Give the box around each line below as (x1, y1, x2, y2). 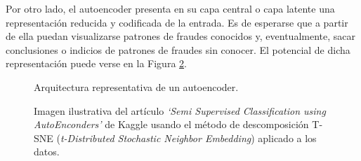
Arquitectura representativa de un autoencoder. (34, 79, 239, 94)
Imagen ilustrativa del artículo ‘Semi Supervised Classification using (34, 103, 326, 118)
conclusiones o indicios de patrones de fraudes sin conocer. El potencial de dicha (6, 42, 350, 57)
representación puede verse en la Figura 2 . (6, 56, 187, 71)
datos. (34, 144, 60, 159)
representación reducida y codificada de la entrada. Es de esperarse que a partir (6, 15, 348, 29)
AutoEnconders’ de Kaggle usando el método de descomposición (34, 117, 309, 132)
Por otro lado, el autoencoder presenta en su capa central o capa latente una (6, 1, 335, 15)
